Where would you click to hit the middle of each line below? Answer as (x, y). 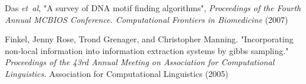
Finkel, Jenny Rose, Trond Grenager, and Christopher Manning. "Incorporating (149, 39)
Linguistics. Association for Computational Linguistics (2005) (117, 73)
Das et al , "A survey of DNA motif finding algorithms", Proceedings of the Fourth (153, 8)
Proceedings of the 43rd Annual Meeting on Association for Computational (140, 62)
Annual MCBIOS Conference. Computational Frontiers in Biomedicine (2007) (146, 19)
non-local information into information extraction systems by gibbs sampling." (147, 50)
